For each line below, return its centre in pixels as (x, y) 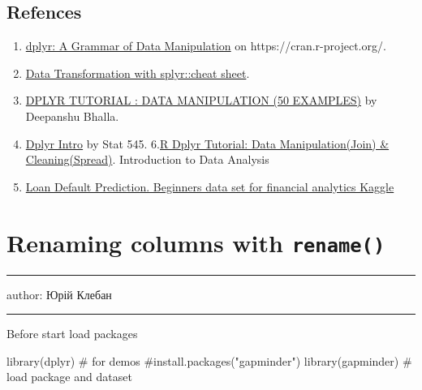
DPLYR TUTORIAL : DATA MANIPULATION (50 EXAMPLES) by (201, 100)
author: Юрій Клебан (59, 294)
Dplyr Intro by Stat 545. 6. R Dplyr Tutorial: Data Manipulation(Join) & (207, 143)
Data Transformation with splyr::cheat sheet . (138, 73)
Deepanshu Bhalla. (72, 116)
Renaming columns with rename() (196, 242)
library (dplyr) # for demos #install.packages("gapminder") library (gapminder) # (209, 360)
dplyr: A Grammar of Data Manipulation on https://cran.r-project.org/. (206, 46)
